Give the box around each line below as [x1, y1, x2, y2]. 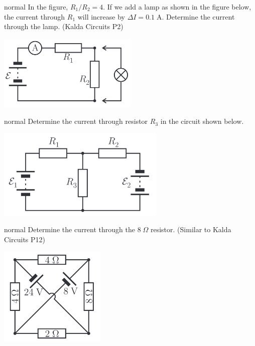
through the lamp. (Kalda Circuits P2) [4, 21, 123, 32]
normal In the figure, [4, 2, 68, 12]
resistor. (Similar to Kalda [150, 224, 231, 235]
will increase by [77, 11, 125, 22]
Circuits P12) [4, 234, 45, 244]
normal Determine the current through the [4, 224, 135, 235]
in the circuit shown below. [160, 116, 244, 126]
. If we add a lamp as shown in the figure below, [103, 2, 251, 12]
